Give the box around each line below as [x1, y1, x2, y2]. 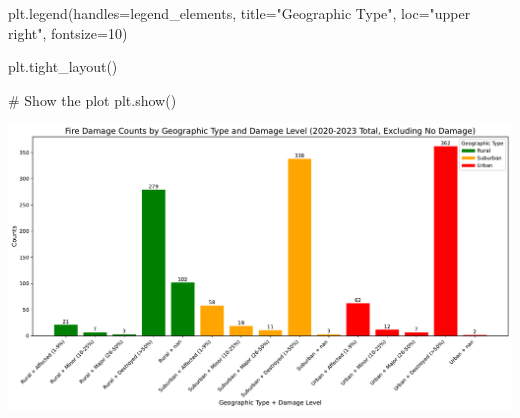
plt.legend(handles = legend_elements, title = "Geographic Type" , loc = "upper [8, 3, 471, 23]
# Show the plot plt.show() [8, 89, 177, 110]
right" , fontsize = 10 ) [8, 22, 128, 43]
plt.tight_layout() [8, 56, 118, 77]
